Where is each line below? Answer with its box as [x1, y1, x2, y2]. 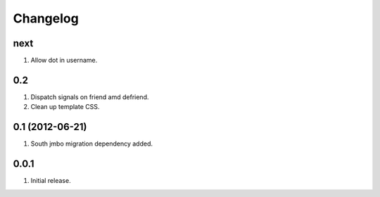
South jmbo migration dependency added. [30, 139, 153, 148]
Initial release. [30, 177, 71, 185]
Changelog [13, 11, 79, 26]
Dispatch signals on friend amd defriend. [30, 92, 149, 101]
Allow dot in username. [30, 56, 98, 65]
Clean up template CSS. [30, 103, 100, 111]
